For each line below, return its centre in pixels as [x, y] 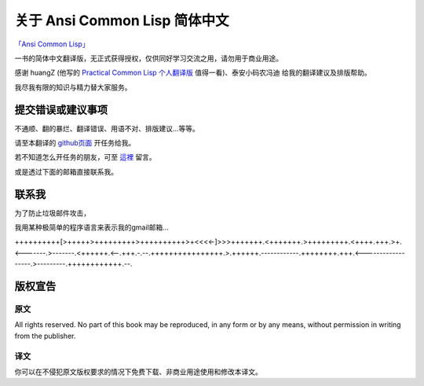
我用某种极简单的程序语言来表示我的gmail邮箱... [91, 227]
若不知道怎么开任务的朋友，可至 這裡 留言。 [85, 157]
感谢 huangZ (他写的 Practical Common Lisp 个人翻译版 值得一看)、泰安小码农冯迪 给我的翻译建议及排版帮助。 [193, 73]
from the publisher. [45, 336]
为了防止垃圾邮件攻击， [52, 213]
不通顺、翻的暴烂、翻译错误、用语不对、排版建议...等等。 [107, 128]
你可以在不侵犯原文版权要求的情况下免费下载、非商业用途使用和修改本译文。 [138, 371]
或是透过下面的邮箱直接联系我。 [66, 171]
